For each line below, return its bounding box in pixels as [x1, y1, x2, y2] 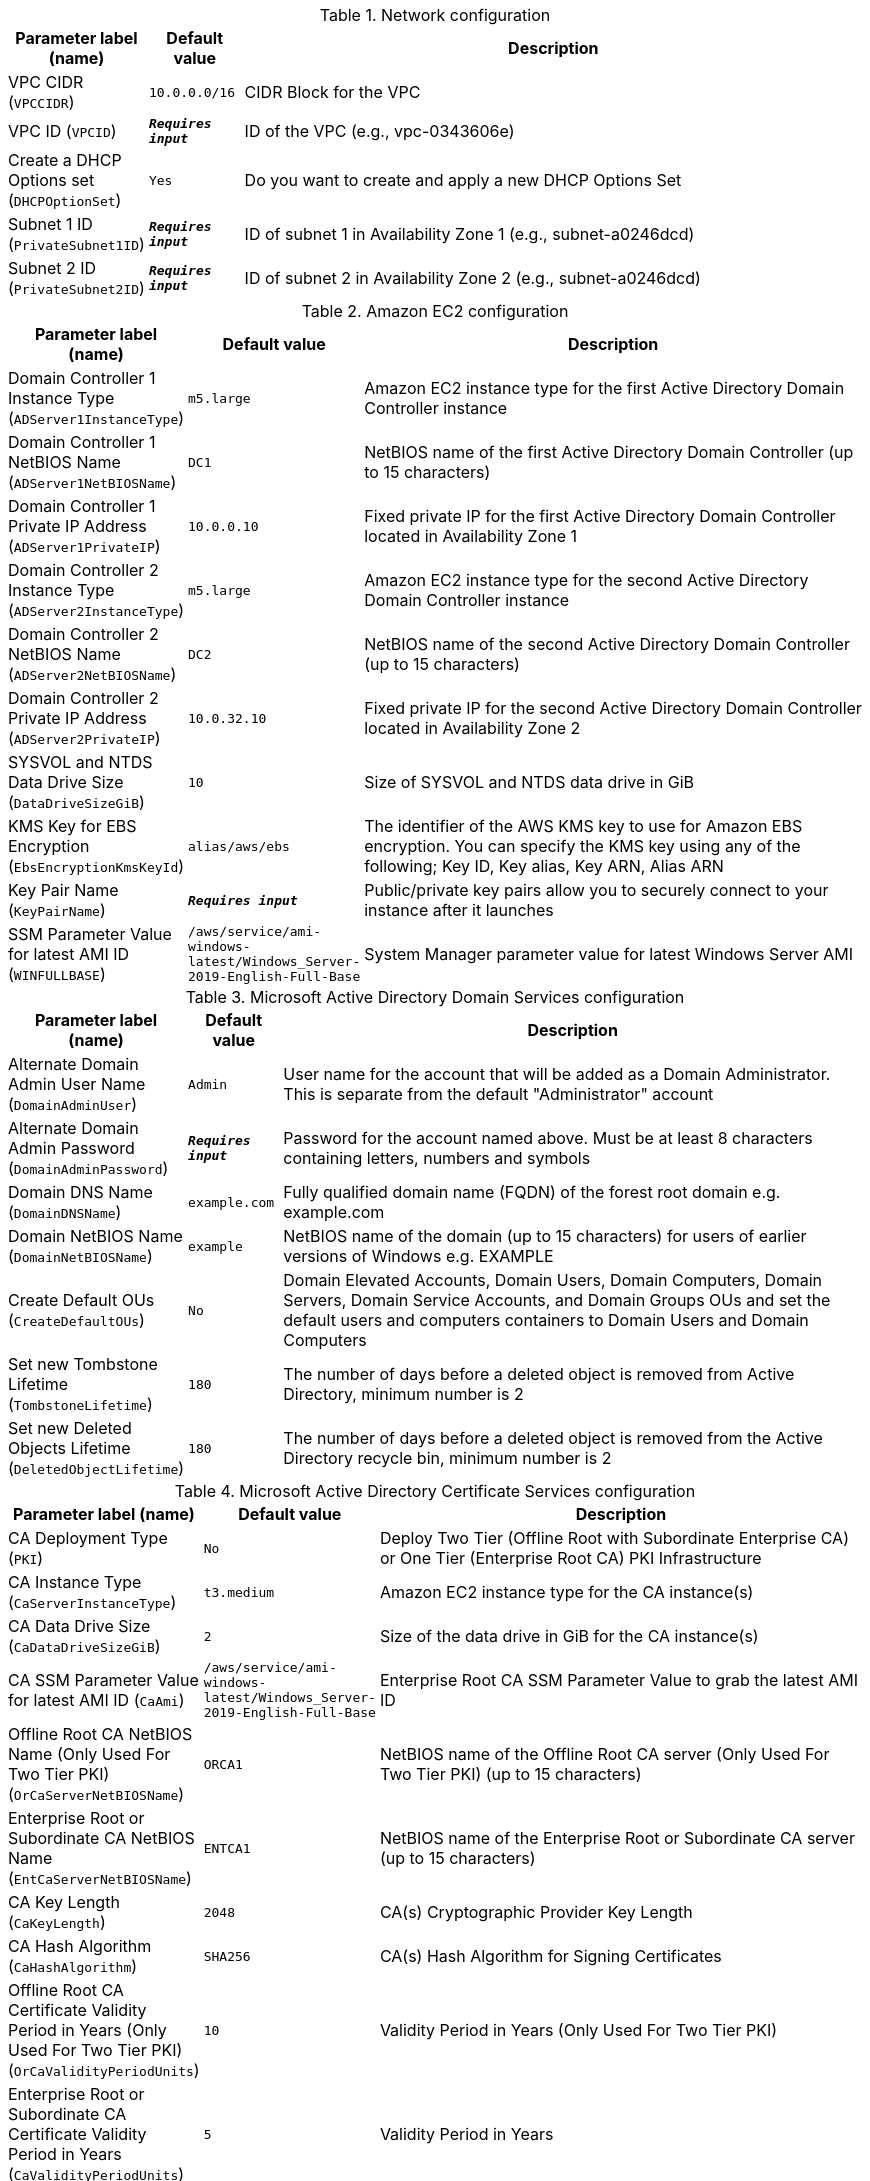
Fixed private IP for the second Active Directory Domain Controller [364, 698, 862, 718]
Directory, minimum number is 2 [283, 1384, 524, 1404]
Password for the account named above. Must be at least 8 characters [283, 1128, 813, 1148]
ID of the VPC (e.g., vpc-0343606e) [244, 121, 515, 141]
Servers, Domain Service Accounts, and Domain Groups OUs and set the [283, 1290, 831, 1310]
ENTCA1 [203, 1840, 251, 1856]
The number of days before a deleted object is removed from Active [283, 1364, 795, 1384]
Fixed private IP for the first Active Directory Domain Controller [364, 506, 836, 526]
